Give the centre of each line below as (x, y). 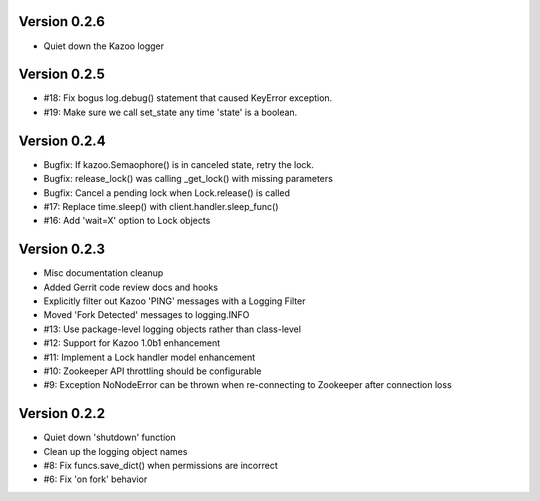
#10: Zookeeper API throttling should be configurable (152, 371)
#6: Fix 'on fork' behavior (95, 479)
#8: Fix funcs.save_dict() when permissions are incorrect (161, 465)
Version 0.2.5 (61, 74)
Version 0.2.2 (61, 413)
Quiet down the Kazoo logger (104, 46)
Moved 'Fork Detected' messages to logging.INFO (146, 315)
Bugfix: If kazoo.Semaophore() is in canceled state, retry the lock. (179, 164)
